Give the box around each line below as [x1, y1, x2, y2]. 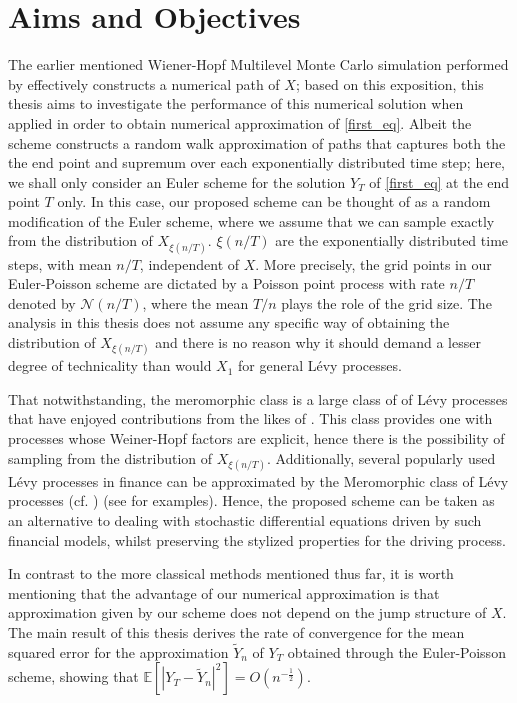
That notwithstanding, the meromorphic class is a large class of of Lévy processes [8, 388, 508, 409]
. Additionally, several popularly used [267, 447, 496, 468]
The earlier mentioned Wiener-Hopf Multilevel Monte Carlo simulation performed [8, 54, 509, 75]
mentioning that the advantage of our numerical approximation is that [8, 582, 440, 603]
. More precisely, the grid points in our [255, 253, 492, 274]
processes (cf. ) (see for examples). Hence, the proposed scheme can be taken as [8, 490, 495, 511]
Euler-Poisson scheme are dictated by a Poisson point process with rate [8, 273, 445, 294]
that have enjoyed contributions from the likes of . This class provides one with [8, 408, 493, 429]
